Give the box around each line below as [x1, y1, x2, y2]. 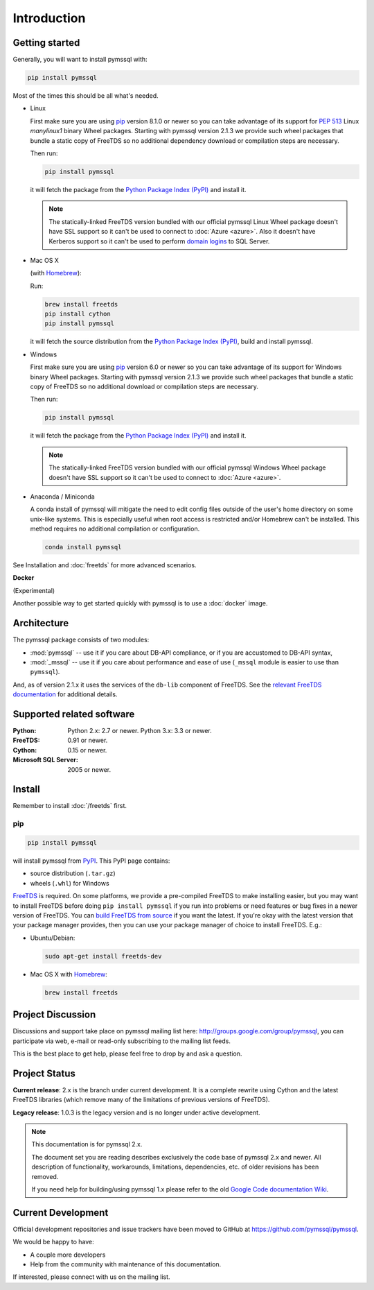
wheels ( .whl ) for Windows [30, 879, 110, 887]
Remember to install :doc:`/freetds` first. [12, 802, 127, 810]
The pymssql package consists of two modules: [12, 635, 150, 644]
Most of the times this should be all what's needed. [12, 92, 159, 100]
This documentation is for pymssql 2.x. [31, 1140, 143, 1149]
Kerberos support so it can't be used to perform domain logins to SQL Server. [48, 237, 270, 246]
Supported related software [12, 708, 135, 720]
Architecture [12, 617, 69, 629]
